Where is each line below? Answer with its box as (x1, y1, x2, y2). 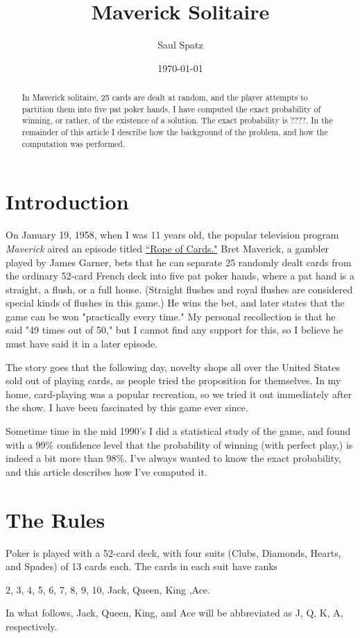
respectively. (6, 619, 58, 633)
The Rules (6, 505, 105, 533)
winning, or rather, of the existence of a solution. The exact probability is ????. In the (22, 114, 333, 126)
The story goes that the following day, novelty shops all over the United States (6, 359, 340, 374)
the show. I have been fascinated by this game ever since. (6, 400, 248, 415)
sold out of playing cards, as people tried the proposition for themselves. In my (6, 373, 341, 388)
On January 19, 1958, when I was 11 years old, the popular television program (6, 227, 339, 242)
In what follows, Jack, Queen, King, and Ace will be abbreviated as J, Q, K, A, (6, 605, 343, 620)
